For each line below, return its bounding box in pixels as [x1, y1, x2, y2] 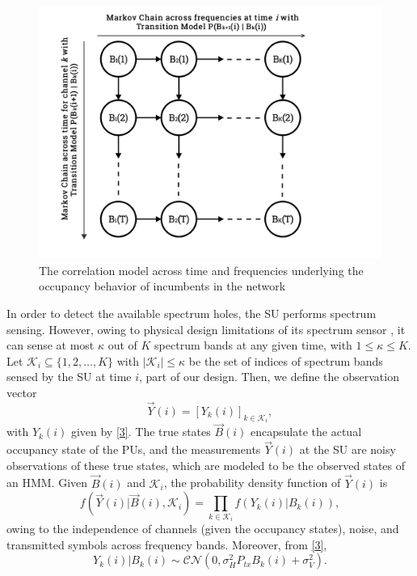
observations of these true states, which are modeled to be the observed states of [6, 456, 406, 473]
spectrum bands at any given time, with [154, 337, 352, 354]
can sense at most [6, 337, 95, 354]
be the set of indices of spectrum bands [188, 352, 383, 369]
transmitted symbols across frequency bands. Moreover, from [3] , [6, 536, 327, 553]
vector [6, 383, 37, 400]
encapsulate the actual [251, 423, 362, 440]
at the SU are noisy [299, 441, 396, 458]
